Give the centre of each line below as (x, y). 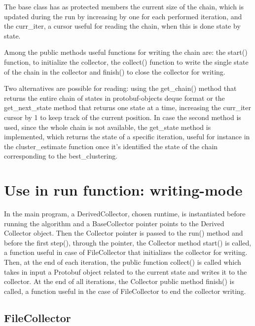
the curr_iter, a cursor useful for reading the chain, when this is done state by (122, 26)
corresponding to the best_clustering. (61, 156)
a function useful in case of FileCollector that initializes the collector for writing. (126, 252)
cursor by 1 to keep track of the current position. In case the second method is (123, 117)
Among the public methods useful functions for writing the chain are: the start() (126, 52)
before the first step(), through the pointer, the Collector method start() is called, (128, 242)
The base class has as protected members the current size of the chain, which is (124, 6)
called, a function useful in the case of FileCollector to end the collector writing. (125, 291)
